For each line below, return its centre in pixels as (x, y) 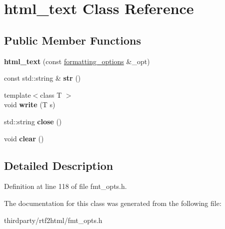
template (17, 94)
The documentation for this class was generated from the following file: (113, 203)
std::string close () (33, 121)
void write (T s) (30, 104)
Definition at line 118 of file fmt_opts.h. (65, 186)
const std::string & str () (42, 78)
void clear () (24, 138)
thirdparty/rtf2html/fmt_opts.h (53, 220)
